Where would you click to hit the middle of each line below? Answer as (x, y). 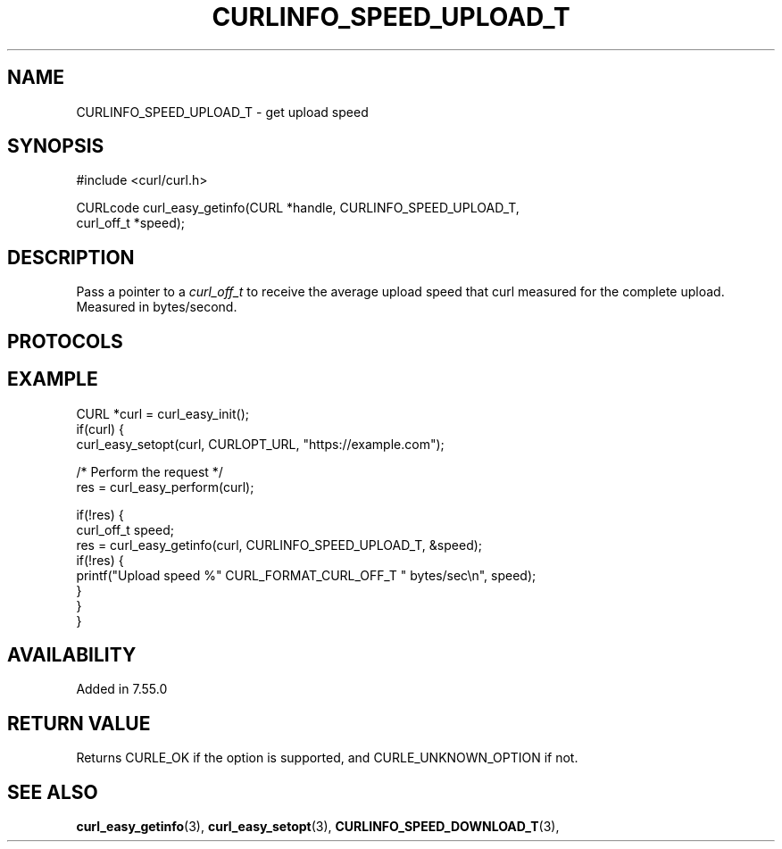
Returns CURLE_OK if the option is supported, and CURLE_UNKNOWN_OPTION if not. (327, 758)
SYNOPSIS (56, 146)
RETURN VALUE (79, 723)
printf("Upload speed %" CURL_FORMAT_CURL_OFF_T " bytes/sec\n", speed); (306, 575)
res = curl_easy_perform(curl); (165, 487)
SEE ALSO (53, 792)
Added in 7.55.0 (122, 689)
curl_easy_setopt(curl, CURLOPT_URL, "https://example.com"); (260, 444)
